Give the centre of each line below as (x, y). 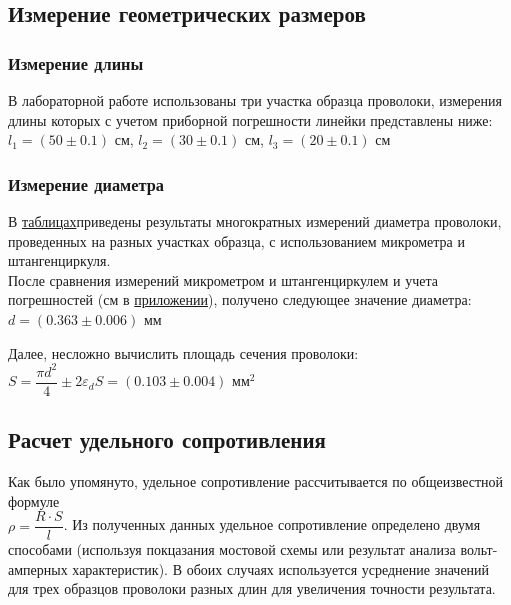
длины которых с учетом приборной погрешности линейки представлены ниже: (250, 119)
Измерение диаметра (86, 183)
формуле (34, 500)
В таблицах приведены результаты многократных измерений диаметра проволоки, (255, 221)
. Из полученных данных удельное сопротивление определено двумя (272, 524)
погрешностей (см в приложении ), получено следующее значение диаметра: (240, 299)
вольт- (479, 549)
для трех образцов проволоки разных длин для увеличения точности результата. (252, 588)
